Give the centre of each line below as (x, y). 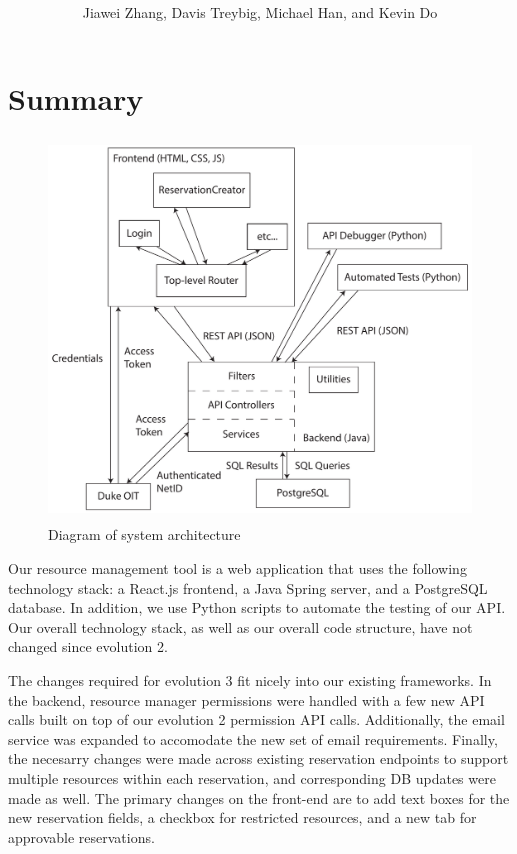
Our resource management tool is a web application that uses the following (237, 568)
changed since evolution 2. (88, 646)
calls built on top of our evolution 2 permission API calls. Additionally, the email (256, 719)
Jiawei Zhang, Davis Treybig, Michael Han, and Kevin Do (260, 12)
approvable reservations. (81, 836)
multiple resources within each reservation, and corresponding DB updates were (252, 777)
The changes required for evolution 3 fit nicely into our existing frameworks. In (250, 680)
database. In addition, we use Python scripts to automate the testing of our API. (257, 607)
